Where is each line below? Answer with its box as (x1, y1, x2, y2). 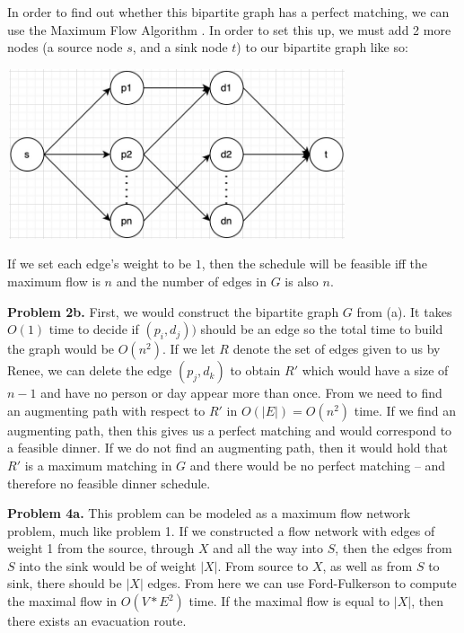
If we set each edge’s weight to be (7, 254, 192, 273)
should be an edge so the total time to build (200, 320, 443, 338)
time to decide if (48, 320, 139, 338)
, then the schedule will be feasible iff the (201, 254, 428, 273)
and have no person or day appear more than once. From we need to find (40, 383, 442, 402)
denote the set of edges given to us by (232, 339, 441, 358)
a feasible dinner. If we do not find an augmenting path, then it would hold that (7, 438, 448, 457)
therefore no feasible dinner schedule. (7, 473, 211, 492)
